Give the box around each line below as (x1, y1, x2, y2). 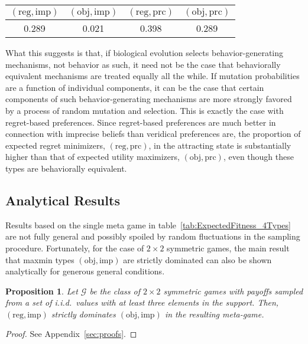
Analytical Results (5, 191, 120, 209)
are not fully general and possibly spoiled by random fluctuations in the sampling (5, 230, 300, 243)
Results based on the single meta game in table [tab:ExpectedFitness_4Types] (5, 218, 291, 231)
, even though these (223, 150, 294, 163)
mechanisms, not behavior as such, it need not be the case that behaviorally (5, 58, 281, 70)
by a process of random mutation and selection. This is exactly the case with (5, 104, 284, 116)
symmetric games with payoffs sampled (163, 284, 303, 297)
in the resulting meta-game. (164, 307, 264, 320)
